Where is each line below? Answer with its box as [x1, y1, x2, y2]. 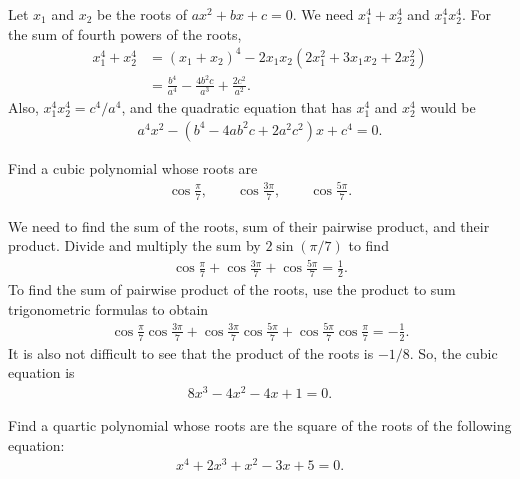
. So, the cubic [409, 342, 498, 363]
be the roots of [97, 4, 188, 24]
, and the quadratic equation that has [121, 96, 352, 117]
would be [420, 96, 476, 117]
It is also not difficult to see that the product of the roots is [8, 342, 374, 363]
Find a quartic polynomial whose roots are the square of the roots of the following [8, 414, 512, 435]
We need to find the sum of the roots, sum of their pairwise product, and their [8, 215, 490, 236]
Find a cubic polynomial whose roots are [8, 157, 258, 178]
